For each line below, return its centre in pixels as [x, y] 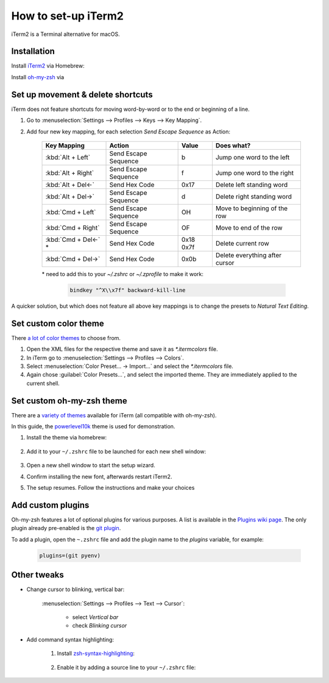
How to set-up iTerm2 [68, 16]
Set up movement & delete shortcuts [82, 94]
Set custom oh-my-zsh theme [69, 401]
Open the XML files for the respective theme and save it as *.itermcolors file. [122, 349]
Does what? [233, 145]
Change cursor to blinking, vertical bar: [76, 589]
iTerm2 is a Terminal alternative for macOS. [65, 34]
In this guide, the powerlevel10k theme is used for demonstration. [93, 426]
